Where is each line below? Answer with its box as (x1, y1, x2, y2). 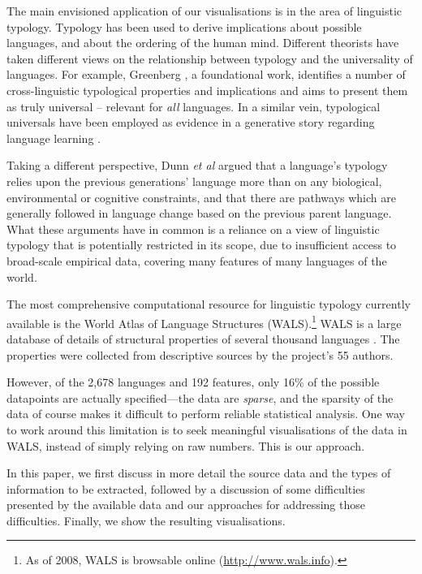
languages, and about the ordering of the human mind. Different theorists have (6, 34, 399, 51)
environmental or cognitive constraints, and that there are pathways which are (6, 188, 396, 205)
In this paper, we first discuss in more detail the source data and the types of (6, 464, 391, 481)
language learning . (6, 129, 101, 146)
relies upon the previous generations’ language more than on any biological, (6, 172, 382, 189)
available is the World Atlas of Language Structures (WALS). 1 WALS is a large (6, 312, 402, 331)
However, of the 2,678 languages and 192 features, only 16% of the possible (6, 373, 380, 391)
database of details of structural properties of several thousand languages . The (6, 330, 400, 347)
